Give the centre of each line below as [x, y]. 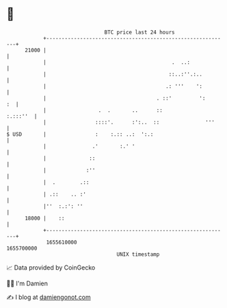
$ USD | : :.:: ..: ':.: [80, 134]
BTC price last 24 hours [139, 32]
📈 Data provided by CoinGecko [51, 268]
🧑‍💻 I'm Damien [27, 283]
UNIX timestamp [138, 254]
